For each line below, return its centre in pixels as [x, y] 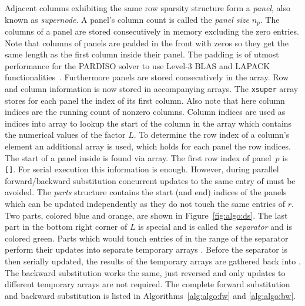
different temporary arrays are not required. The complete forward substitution [148, 284]
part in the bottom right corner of [66, 227]
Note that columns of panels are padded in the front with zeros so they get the [147, 42]
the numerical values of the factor [65, 135]
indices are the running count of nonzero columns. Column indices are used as [145, 112]
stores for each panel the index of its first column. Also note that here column [145, 100]
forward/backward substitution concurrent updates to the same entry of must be [150, 180]
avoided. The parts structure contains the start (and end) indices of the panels [146, 192]
